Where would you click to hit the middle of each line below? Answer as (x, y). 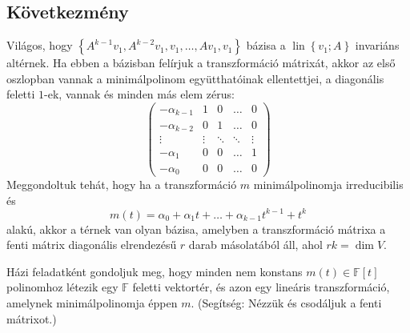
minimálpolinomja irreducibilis (328, 185)
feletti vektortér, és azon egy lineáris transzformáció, (261, 287)
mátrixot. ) (32, 318)
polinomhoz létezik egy (62, 287)
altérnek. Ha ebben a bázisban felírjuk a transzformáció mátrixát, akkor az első (201, 63)
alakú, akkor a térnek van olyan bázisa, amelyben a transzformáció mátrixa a (196, 229)
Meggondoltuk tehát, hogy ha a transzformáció (122, 185)
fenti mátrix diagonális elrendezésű (92, 245)
